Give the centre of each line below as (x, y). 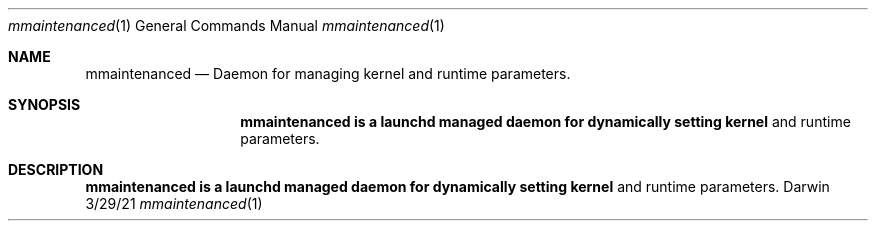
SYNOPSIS (44, 104)
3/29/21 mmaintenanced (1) (174, 203)
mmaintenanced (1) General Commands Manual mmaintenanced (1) (226, 25)
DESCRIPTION (56, 169)
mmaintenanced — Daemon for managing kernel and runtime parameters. (328, 73)
